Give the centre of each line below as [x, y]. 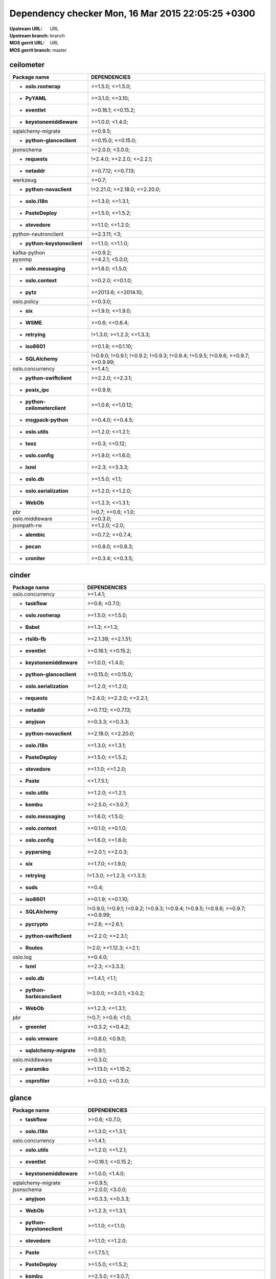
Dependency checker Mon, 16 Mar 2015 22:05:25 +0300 [132, 13]
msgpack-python [47, 420]
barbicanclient [43, 997]
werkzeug [25, 180]
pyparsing [38, 852]
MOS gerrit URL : [27, 43]
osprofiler [38, 1081]
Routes [34, 948]
